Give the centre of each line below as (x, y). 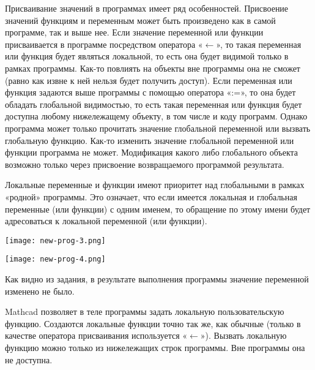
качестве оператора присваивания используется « (96, 335)
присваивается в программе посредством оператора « (104, 44)
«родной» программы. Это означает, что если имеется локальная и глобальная (151, 196)
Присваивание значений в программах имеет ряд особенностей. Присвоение (147, 8)
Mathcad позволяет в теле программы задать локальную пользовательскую (145, 311)
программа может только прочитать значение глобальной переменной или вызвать (158, 128)
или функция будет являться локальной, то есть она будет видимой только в (147, 56)
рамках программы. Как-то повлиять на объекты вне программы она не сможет (153, 68)
